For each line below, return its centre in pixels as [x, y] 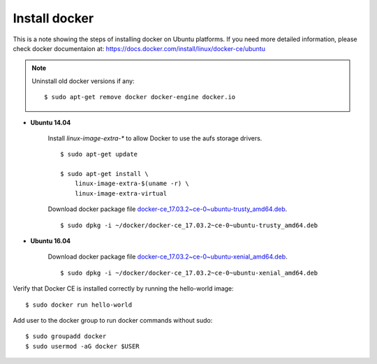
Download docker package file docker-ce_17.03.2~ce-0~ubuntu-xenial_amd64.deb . [168, 257]
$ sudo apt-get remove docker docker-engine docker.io [140, 97]
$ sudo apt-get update [99, 154]
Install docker [53, 18]
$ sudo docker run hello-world [79, 305]
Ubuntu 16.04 [51, 241]
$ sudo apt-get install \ [105, 174]
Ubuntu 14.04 [51, 122]
